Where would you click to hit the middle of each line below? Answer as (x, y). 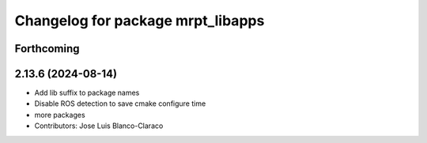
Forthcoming (47, 49)
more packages (60, 115)
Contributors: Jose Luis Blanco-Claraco (99, 126)
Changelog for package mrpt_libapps (140, 21)
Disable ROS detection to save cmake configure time (120, 103)
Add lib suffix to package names (87, 93)
